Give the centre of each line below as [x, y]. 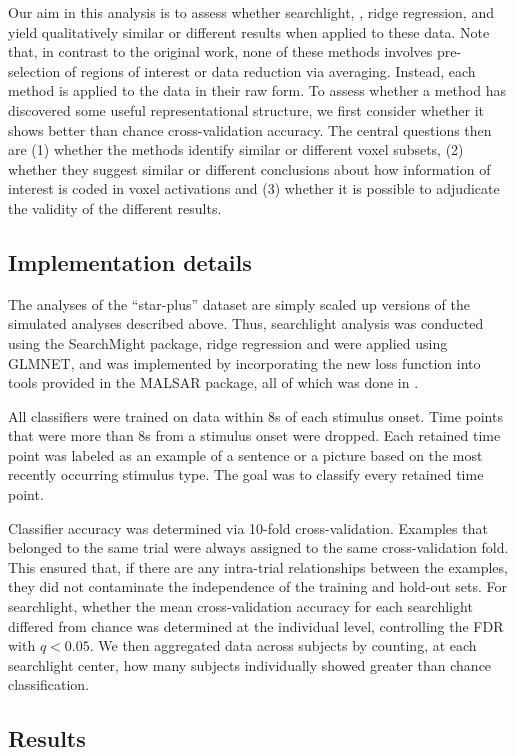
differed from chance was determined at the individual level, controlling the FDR [256, 625]
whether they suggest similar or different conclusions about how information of [249, 168]
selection [34, 70]
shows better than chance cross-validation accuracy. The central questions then [250, 129]
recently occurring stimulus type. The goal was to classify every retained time [246, 474]
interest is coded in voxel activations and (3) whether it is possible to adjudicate [254, 188]
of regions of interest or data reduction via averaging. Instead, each [270, 70]
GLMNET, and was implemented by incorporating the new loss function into [244, 362]
